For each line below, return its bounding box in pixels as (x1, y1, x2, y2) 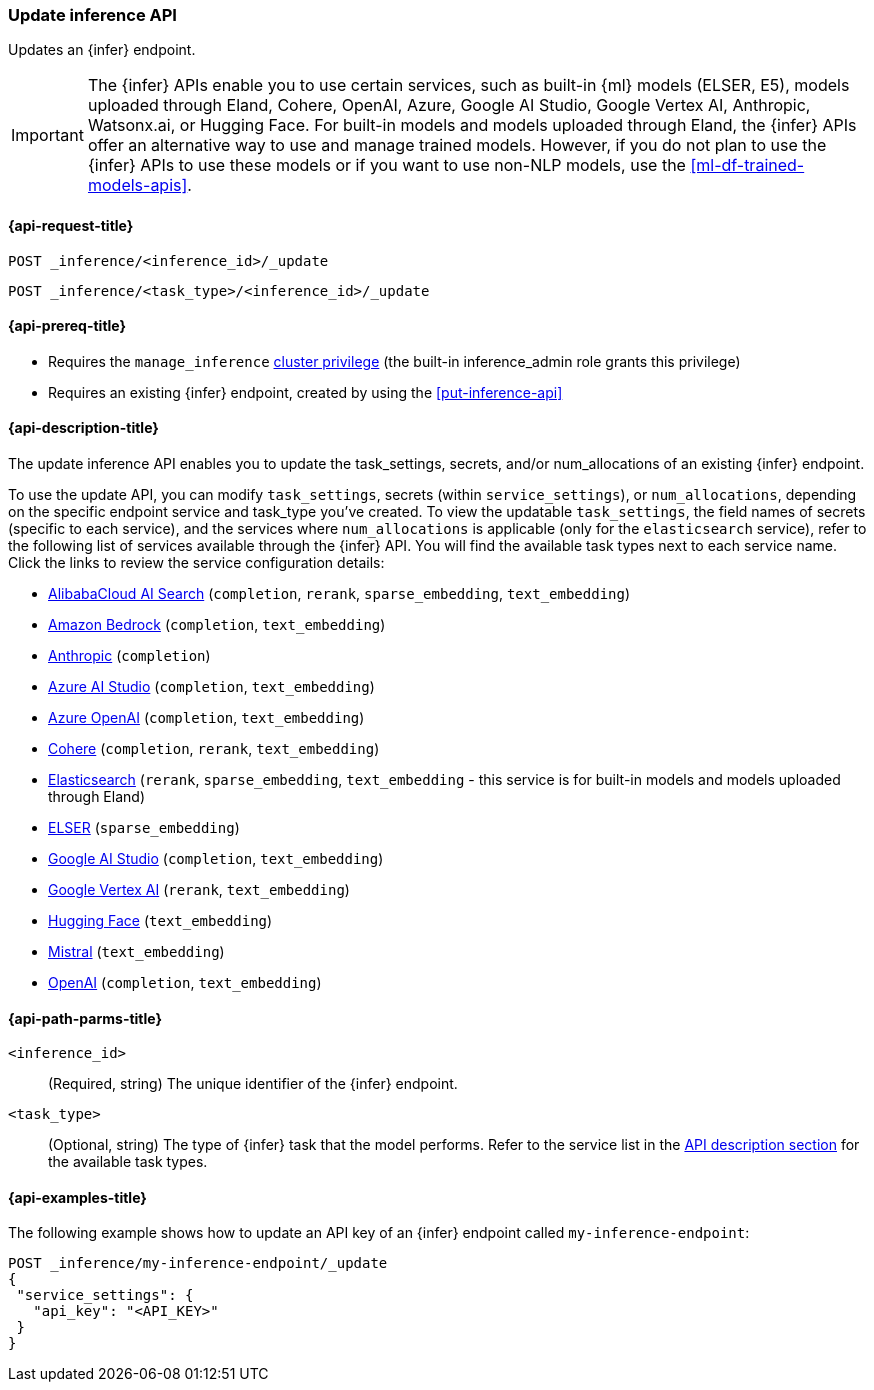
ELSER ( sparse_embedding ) (48, 819, 240, 837)
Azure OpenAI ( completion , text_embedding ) (48, 709, 365, 727)
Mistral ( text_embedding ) (48, 943, 225, 961)
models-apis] (87, 175, 188, 196)
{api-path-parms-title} (8, 1009, 163, 1027)
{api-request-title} (8, 216, 134, 234)
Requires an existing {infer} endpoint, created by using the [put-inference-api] (48, 383, 563, 401)
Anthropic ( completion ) (48, 647, 211, 665)
